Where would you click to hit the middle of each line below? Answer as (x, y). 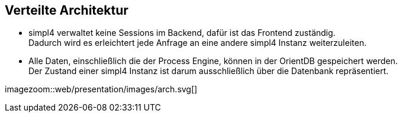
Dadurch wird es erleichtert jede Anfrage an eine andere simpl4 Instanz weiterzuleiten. (197, 43)
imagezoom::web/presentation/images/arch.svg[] (101, 89)
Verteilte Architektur (67, 10)
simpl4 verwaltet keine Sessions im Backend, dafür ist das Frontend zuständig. (182, 33)
